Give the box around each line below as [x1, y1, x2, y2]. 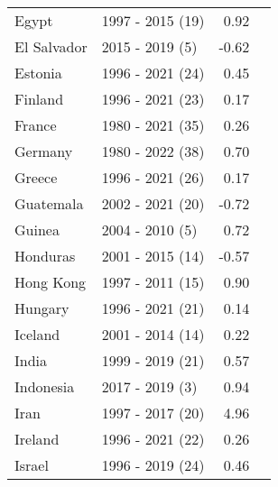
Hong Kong [14, 271, 87, 292]
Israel [14, 455, 49, 475]
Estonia [14, 62, 62, 83]
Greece [14, 167, 58, 188]
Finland [14, 88, 64, 109]
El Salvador [14, 36, 88, 57]
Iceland [14, 324, 60, 345]
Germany [14, 141, 73, 161]
